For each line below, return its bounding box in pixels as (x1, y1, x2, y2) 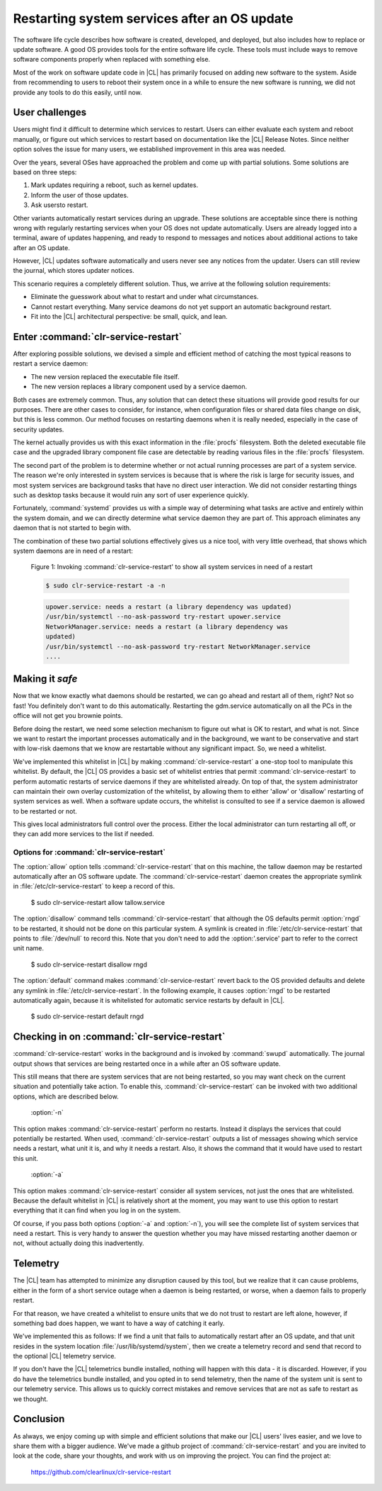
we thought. (13, 1395, 49, 1403)
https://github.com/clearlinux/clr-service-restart (30, 1468, 171, 1476)
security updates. (13, 425, 64, 434)
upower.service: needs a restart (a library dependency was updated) (45, 602, 292, 611)
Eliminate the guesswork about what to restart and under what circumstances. (30, 293, 259, 301)
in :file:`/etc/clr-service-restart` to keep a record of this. (13, 882, 175, 891)
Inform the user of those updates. (30, 191, 129, 199)
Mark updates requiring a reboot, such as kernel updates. (30, 181, 198, 189)
